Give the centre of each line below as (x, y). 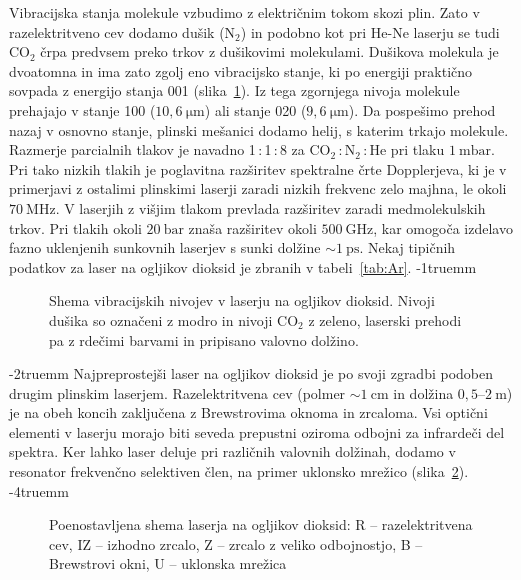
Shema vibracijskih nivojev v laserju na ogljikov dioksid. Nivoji (242, 300)
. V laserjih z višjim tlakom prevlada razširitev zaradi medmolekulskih (270, 207)
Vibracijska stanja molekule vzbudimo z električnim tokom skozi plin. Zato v (244, 12)
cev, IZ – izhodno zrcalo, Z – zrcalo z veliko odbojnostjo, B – (236, 543)
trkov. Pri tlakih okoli (75, 227)
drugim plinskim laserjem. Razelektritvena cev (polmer (177, 392)
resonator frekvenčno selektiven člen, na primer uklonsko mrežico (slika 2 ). (239, 471)
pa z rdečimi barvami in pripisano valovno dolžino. (204, 339)
